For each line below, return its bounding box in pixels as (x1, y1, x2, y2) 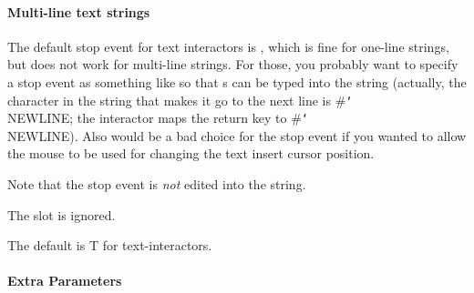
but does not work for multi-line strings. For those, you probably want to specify (7, 55, 459, 74)
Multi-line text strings (7, 2, 150, 21)
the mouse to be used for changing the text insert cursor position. (7, 144, 375, 163)
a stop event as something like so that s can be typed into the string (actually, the (7, 72, 467, 91)
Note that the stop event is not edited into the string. (7, 175, 306, 194)
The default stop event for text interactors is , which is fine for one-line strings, (7, 36, 449, 56)
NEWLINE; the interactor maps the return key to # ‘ (7, 108, 308, 127)
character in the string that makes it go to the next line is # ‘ (7, 90, 353, 109)
